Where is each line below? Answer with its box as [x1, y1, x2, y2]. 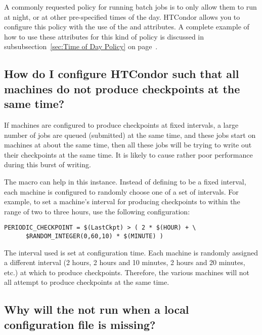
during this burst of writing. [4, 159, 91, 170]
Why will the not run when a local [4, 302, 189, 317]
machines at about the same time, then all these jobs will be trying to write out [4, 139, 252, 150]
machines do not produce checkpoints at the [4, 81, 240, 96]
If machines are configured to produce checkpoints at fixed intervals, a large [4, 119, 239, 130]
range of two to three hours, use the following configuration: [4, 206, 190, 216]
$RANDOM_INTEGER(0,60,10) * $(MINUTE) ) [25, 232, 163, 240]
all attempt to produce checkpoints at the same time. [4, 277, 169, 287]
